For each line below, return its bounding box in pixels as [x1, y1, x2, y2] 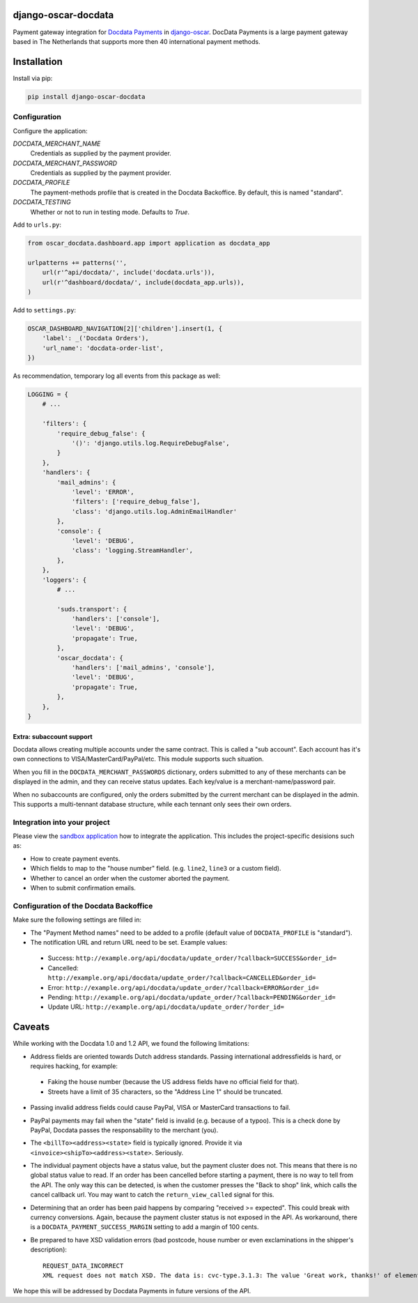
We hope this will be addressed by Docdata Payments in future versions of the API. [13, 1287, 251, 1295]
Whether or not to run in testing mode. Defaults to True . [30, 208, 189, 216]
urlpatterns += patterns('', [27, 259, 127, 266]
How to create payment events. [30, 854, 121, 862]
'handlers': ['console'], [71, 615, 160, 623]
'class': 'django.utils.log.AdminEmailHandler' [71, 508, 238, 515]
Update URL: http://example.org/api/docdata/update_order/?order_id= [47, 1003, 285, 1011]
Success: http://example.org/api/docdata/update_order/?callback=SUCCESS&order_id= [47, 954, 337, 962]
